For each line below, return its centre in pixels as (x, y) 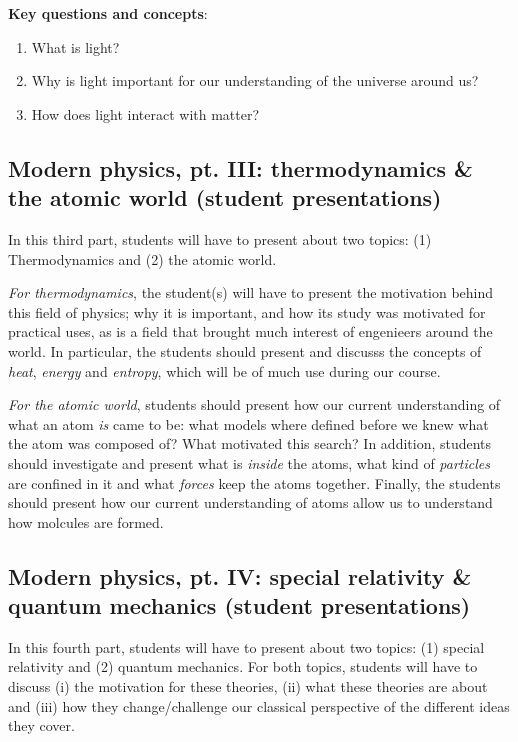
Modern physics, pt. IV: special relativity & (240, 575)
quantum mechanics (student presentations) (239, 605)
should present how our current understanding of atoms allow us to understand (250, 502)
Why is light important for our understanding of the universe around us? (255, 80)
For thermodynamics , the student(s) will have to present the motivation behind (251, 292)
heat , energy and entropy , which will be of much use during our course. (224, 370)
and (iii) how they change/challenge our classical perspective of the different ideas (259, 705)
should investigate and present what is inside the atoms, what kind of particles (249, 462)
